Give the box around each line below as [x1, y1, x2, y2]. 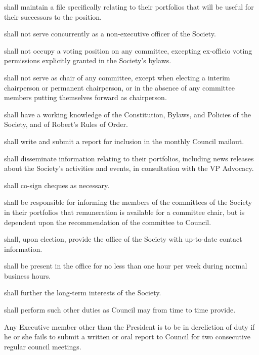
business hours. [4, 270, 51, 281]
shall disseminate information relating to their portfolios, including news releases [4, 153, 254, 163]
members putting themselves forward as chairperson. [4, 92, 167, 103]
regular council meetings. [4, 341, 81, 351]
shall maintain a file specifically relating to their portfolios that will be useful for [4, 2, 254, 12]
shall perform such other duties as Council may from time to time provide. [4, 304, 236, 315]
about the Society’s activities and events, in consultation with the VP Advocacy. [4, 163, 254, 173]
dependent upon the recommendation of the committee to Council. [4, 216, 211, 227]
